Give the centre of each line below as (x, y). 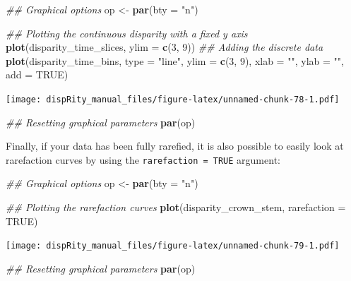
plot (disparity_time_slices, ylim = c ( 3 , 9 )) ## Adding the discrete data (165, 47)
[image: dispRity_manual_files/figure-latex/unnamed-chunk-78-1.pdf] (173, 99)
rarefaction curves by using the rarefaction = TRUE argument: (143, 159)
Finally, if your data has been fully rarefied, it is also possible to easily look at (175, 146)
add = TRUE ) (37, 74)
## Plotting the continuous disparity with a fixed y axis (127, 33)
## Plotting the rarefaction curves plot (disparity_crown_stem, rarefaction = (176, 207)
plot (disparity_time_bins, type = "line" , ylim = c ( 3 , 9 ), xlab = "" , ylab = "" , (175, 60)
